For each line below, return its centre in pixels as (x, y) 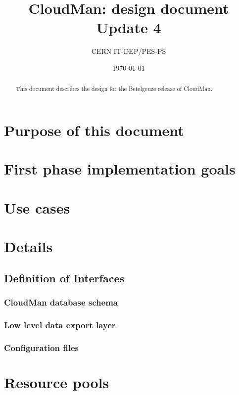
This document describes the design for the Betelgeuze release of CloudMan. (114, 89)
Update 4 (129, 27)
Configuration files (42, 347)
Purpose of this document (94, 130)
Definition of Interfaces (64, 278)
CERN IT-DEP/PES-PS (129, 51)
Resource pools (57, 382)
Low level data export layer (60, 325)
